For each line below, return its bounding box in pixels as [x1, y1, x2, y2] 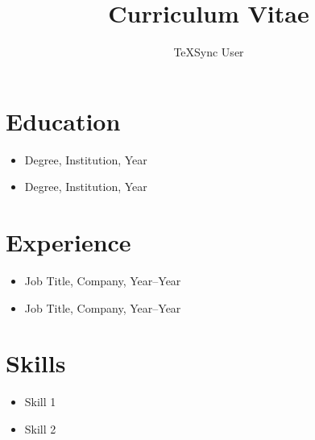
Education [6, 104, 121, 137]
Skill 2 [24, 420, 56, 437]
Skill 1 [24, 393, 56, 410]
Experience [6, 226, 131, 259]
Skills [6, 347, 66, 380]
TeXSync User [173, 44, 244, 60]
